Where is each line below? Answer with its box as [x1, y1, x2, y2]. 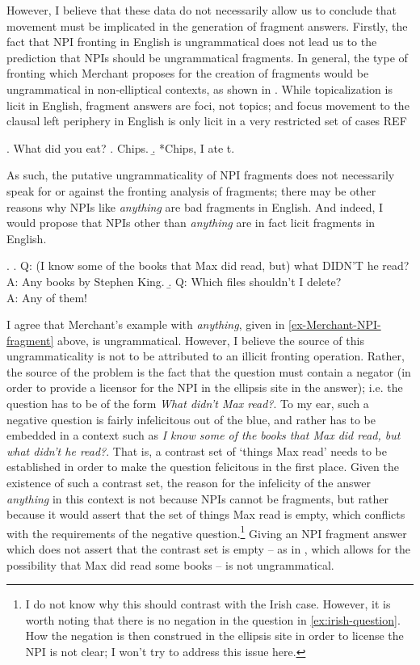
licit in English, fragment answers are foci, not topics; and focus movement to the [6, 96, 409, 113]
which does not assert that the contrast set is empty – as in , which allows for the [6, 541, 410, 558]
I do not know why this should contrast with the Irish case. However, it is [25, 596, 391, 612]
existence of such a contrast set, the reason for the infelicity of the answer [6, 474, 371, 491]
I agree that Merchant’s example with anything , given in [6, 316, 285, 333]
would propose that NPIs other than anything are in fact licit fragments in [6, 214, 376, 231]
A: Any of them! [6, 288, 87, 305]
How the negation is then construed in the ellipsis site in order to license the [25, 627, 404, 644]
